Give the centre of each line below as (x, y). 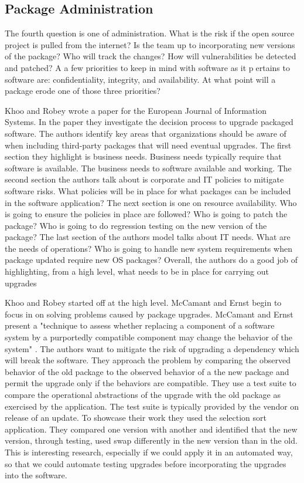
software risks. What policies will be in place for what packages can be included (148, 190)
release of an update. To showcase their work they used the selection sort (136, 418)
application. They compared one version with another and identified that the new (151, 429)
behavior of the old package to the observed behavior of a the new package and (147, 371)
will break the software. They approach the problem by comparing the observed (148, 360)
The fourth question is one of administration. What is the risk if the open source (150, 33)
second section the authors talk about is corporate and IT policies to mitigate (144, 179)
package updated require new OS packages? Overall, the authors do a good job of (151, 260)
